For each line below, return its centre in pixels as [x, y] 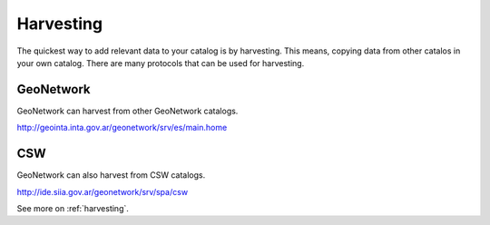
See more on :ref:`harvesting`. [73, 208]
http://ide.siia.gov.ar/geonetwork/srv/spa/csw [103, 191]
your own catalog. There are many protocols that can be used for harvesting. [161, 63]
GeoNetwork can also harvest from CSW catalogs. [111, 175]
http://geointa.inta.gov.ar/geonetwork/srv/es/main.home [122, 128]
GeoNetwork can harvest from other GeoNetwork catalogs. [127, 111]
